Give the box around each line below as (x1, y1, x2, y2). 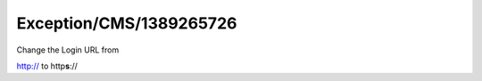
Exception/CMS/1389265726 (16, 13, 237, 33)
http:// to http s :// (16, 61, 78, 71)
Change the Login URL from (16, 45, 120, 55)
